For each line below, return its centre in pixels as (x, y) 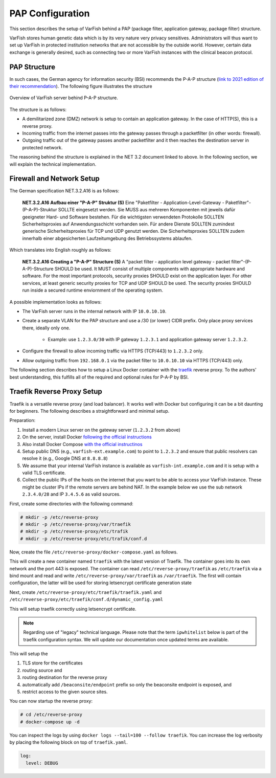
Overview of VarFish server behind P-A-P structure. (64, 98)
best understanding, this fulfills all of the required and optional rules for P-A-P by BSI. (99, 377)
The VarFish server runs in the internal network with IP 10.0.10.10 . (94, 311)
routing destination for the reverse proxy (65, 677)
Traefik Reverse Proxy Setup (56, 392)
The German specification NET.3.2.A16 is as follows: (64, 191)
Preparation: (22, 420)
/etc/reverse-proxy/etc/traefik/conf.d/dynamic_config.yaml (86, 599)
